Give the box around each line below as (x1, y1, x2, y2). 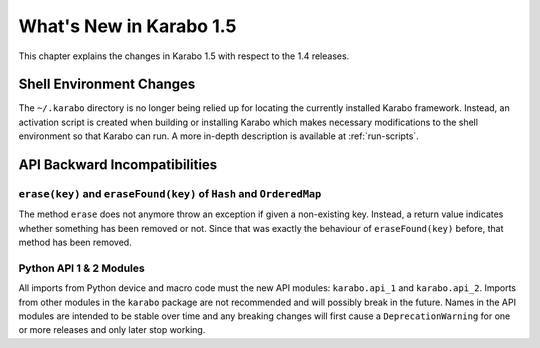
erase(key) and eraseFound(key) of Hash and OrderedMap (18, 187, 322, 201)
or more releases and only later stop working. (18, 324, 206, 336)
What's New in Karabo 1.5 (18, 15, 237, 37)
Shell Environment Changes (18, 76, 196, 93)
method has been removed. (18, 236, 132, 249)
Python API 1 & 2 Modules (18, 261, 145, 275)
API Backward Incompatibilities (18, 156, 218, 174)
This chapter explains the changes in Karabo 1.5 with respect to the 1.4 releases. (18, 50, 350, 62)
